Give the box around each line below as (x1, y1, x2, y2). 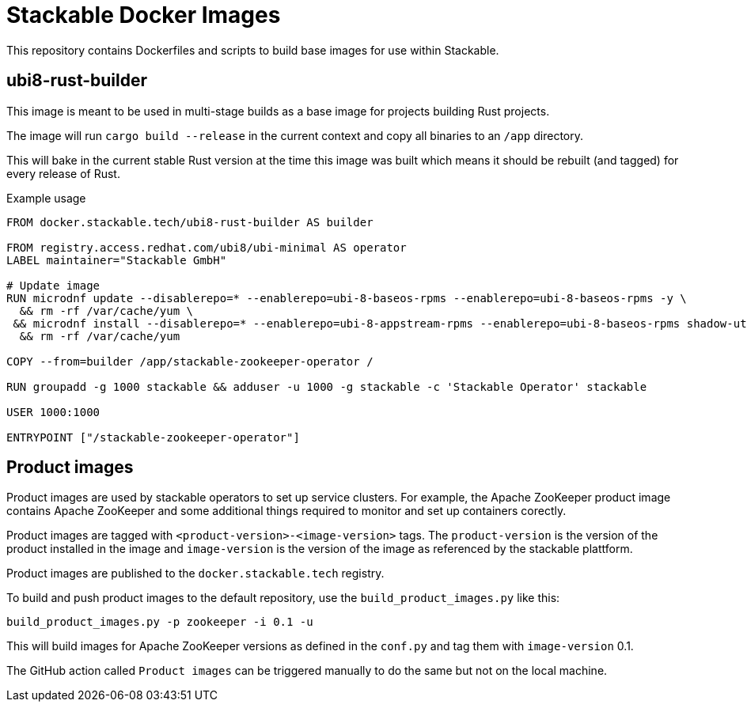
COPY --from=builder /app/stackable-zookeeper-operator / (6, 354, 373, 368)
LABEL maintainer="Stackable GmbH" (6, 253, 227, 267)
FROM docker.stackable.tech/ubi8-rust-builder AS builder (6, 215, 373, 229)
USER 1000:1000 (6, 405, 100, 418)
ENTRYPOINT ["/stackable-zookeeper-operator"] (6, 430, 300, 444)
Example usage (6, 191, 86, 205)
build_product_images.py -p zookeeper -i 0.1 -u (6, 615, 313, 629)
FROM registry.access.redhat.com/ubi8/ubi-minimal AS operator (6, 240, 407, 254)
